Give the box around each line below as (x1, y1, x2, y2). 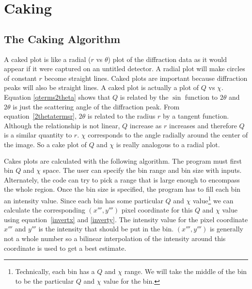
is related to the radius (87, 111, 156, 121)
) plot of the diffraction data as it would (108, 54, 227, 64)
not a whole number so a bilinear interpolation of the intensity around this (4, 233, 226, 243)
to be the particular (15, 275, 74, 286)
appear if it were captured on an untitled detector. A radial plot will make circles (4, 63, 245, 74)
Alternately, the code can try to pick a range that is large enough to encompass (4, 174, 240, 184)
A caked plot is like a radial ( (4, 54, 91, 64)
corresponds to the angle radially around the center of (88, 130, 248, 140)
